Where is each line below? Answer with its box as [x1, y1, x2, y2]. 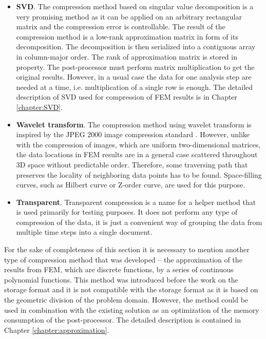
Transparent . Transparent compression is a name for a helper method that [16, 196, 256, 207]
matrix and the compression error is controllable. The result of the [16, 21, 225, 32]
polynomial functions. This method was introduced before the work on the [4, 274, 238, 285]
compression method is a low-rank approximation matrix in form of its [16, 31, 238, 42]
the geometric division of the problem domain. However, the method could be [4, 294, 249, 305]
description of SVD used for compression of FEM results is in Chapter [16, 91, 238, 102]
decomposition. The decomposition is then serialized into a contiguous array [16, 41, 256, 52]
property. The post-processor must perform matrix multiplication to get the [16, 61, 255, 72]
